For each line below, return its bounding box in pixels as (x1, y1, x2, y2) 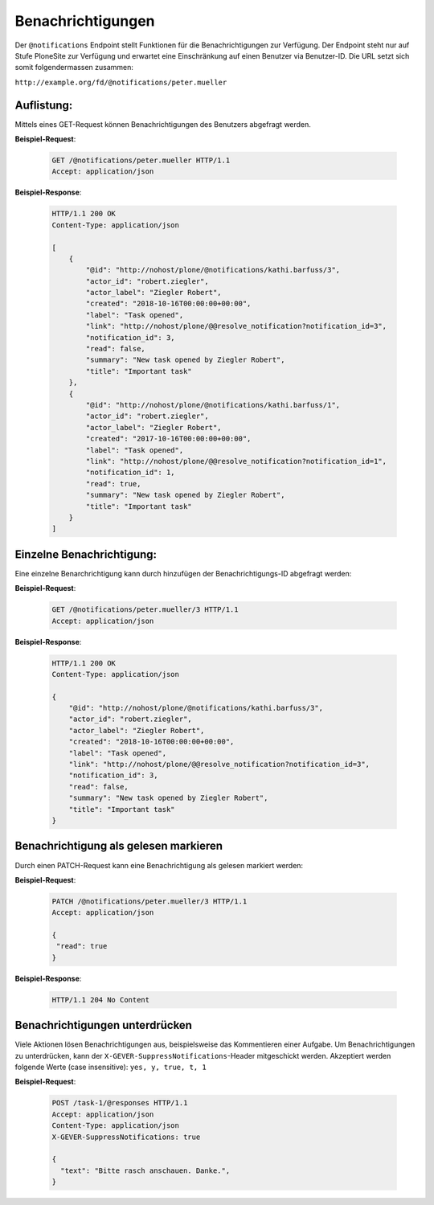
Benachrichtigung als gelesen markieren (14, 839, 223, 853)
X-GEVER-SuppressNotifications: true (51, 1132, 201, 1141)
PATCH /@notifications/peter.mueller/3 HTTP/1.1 (51, 896, 248, 906)
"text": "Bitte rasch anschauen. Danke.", (60, 1166, 231, 1175)
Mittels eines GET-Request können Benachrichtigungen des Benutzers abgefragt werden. (14, 119, 311, 129)
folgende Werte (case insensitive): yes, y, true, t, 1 (14, 1062, 207, 1072)
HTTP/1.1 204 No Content (51, 995, 150, 1004)
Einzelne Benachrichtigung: (14, 547, 157, 561)
